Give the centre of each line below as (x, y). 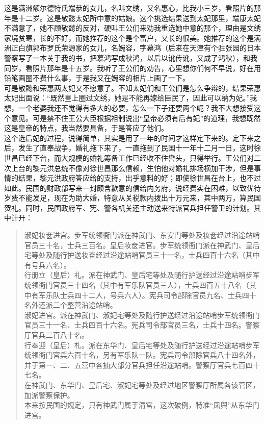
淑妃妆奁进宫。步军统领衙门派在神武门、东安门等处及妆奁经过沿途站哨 (142, 235)
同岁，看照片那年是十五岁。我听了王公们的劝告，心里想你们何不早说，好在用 (132, 68)
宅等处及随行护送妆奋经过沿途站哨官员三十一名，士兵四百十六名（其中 (142, 255)
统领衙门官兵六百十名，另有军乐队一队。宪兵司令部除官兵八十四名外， (142, 355)
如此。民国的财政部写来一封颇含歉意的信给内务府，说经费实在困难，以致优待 (132, 188)
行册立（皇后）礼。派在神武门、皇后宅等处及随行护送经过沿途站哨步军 (142, 275)
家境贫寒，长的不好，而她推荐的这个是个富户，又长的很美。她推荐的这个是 (129, 38)
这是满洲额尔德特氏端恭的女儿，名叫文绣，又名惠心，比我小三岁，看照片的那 (132, 8)
